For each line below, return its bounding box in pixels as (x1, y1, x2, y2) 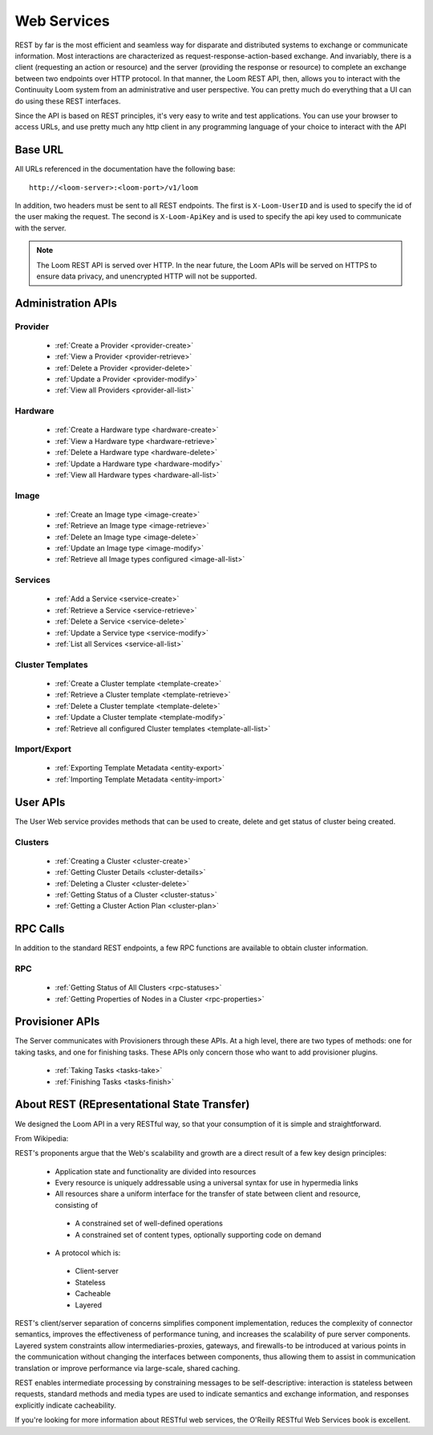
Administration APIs (14, 296, 118, 310)
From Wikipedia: (14, 1133, 69, 1143)
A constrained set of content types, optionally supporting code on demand (75, 1230, 322, 1239)
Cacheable (75, 1289, 111, 1299)
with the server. (14, 223, 67, 233)
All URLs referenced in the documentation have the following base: (14, 165, 236, 174)
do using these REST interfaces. (14, 96, 121, 106)
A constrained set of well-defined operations (75, 1218, 224, 1228)
